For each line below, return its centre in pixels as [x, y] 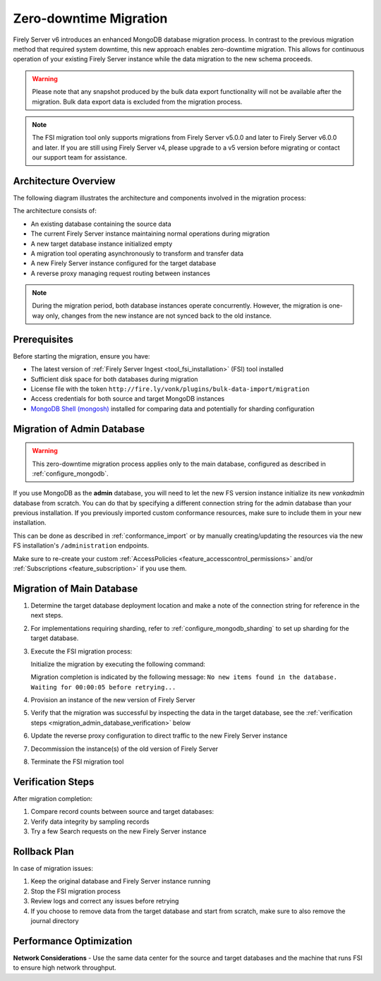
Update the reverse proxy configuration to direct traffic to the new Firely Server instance [159, 736]
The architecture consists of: [55, 211]
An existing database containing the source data [101, 224]
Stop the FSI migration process [76, 891]
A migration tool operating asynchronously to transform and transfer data [137, 253]
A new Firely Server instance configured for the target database [123, 263]
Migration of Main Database [75, 588]
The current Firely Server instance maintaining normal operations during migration [150, 234]
